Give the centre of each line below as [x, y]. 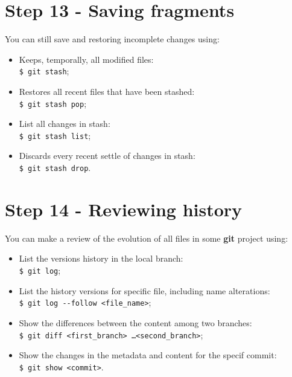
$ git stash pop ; [53, 103]
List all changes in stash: [65, 124]
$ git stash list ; [55, 135]
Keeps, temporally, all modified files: [86, 59]
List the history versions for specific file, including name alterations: [144, 290]
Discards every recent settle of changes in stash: [107, 156]
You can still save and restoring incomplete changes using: [112, 39]
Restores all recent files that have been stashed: [107, 91]
